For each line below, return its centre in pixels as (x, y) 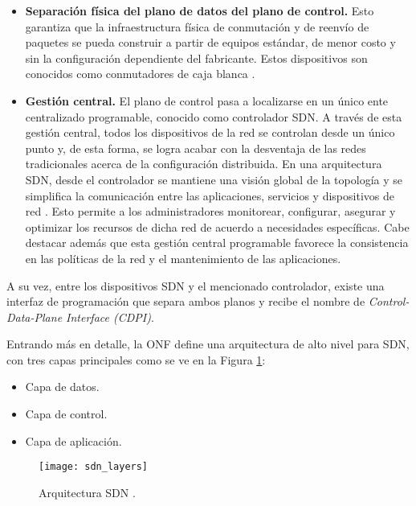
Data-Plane (35, 317)
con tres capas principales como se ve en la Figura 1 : (136, 359)
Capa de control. (66, 414)
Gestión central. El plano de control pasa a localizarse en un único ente (207, 100)
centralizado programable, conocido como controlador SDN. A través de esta (214, 116)
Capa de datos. (62, 387)
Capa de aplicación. (73, 440)
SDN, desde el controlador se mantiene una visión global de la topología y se (214, 179)
